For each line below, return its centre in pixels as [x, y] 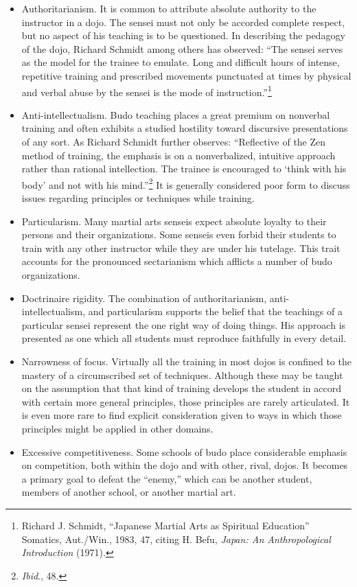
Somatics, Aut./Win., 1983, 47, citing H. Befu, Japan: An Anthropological [176, 539]
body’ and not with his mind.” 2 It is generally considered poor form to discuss [186, 183]
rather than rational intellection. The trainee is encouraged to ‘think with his [184, 169]
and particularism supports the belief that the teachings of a [215, 311]
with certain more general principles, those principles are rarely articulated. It [186, 401]
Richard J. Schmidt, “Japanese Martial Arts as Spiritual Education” [165, 525]
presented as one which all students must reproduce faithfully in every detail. [184, 338]
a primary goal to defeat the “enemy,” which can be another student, [167, 478]
